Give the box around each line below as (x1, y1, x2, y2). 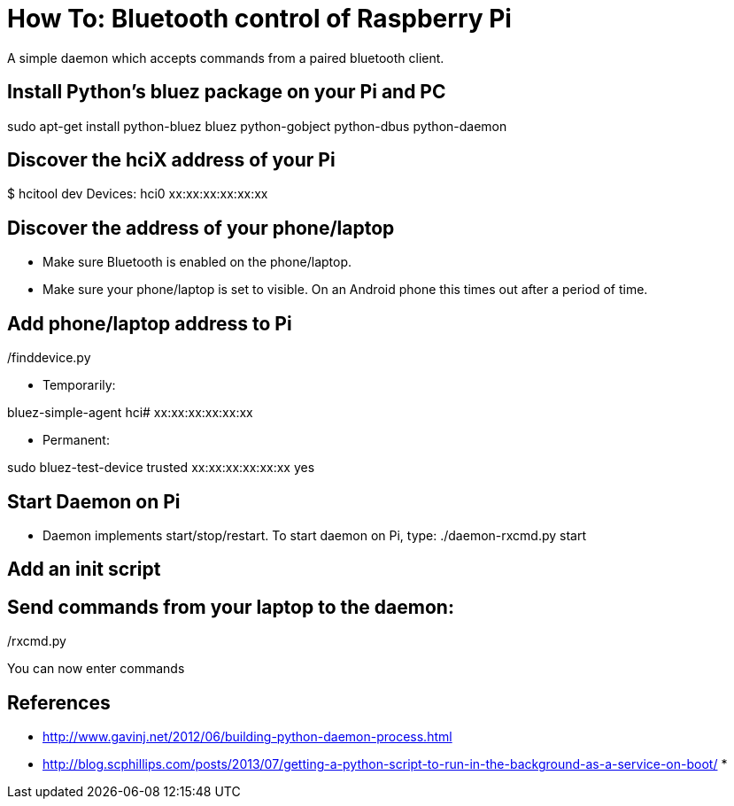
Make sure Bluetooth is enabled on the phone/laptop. (42, 254, 352, 270)
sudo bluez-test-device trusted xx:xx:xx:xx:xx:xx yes (7, 460, 315, 476)
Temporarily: (42, 377, 116, 393)
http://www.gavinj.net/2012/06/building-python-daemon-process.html (42, 729, 452, 745)
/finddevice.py (7, 350, 91, 366)
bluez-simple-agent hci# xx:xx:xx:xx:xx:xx (7, 405, 253, 421)
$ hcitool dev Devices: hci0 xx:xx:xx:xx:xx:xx (7, 186, 268, 202)
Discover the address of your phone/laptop (7, 216, 395, 239)
